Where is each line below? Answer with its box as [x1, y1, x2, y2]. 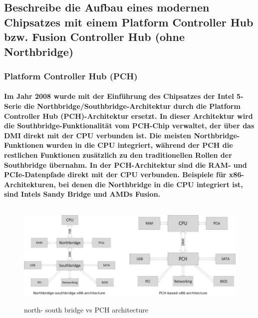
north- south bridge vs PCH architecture [24, 305, 149, 315]
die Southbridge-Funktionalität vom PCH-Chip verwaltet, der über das [4, 120, 255, 131]
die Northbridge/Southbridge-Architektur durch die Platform [24, 100, 241, 111]
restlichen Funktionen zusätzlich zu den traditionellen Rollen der [4, 149, 232, 160]
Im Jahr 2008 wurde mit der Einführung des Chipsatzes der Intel [4, 91, 234, 101]
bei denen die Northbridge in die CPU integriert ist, [58, 179, 243, 189]
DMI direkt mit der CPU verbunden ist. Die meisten [4, 130, 192, 140]
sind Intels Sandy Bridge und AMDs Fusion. [4, 189, 161, 199]
